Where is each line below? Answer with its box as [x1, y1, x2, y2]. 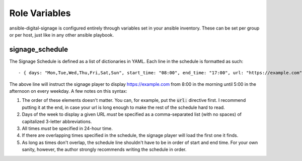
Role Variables [9, 8, 71, 19]
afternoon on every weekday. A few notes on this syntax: [9, 88, 127, 94]
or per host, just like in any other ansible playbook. [9, 32, 114, 38]
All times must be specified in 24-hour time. [22, 125, 113, 131]
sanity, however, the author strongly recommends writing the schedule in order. [22, 146, 187, 152]
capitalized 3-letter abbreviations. [22, 118, 92, 124]
